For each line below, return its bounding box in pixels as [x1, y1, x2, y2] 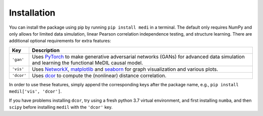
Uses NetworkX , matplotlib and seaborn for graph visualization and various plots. [32, 66, 219, 73]
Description [32, 47, 60, 54]
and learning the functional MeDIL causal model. [32, 59, 143, 66]
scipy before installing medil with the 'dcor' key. [9, 104, 113, 110]
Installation [9, 7, 56, 18]
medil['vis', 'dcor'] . [9, 88, 62, 95]
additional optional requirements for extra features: [9, 38, 112, 44]
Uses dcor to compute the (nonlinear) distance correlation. [32, 72, 167, 79]
